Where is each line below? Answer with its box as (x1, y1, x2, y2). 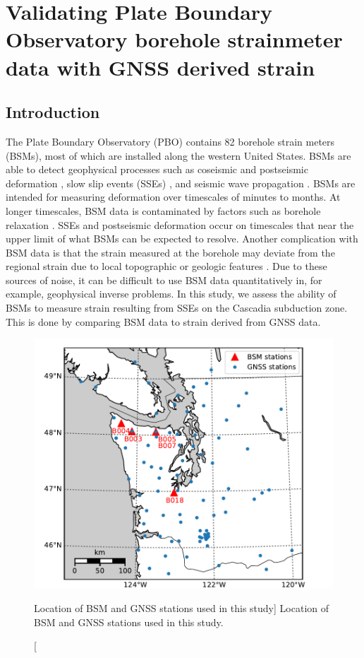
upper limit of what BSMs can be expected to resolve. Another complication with (6, 231, 358, 246)
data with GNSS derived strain (6, 52, 315, 81)
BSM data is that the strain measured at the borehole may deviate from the (6, 245, 335, 259)
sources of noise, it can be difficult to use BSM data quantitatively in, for (6, 272, 322, 287)
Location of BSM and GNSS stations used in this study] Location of (34, 601, 329, 616)
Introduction (6, 101, 100, 123)
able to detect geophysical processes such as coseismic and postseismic (6, 162, 308, 177)
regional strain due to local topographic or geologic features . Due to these (6, 259, 327, 274)
